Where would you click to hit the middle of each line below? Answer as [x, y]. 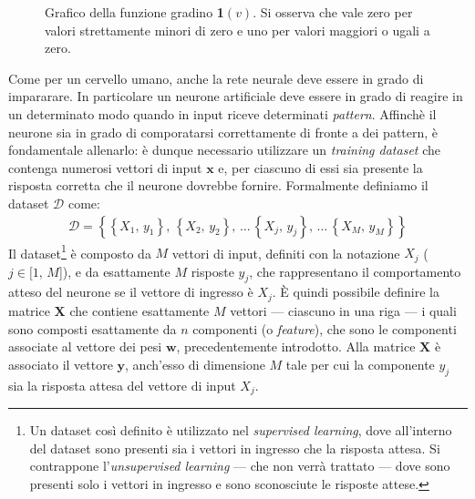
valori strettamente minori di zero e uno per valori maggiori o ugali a [237, 30]
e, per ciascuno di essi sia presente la [320, 167]
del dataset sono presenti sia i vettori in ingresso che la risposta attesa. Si [235, 448]
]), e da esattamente [114, 271]
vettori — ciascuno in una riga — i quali [343, 310]
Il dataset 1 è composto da [80, 251]
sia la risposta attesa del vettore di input [122, 385]
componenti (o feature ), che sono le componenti [325, 328]
